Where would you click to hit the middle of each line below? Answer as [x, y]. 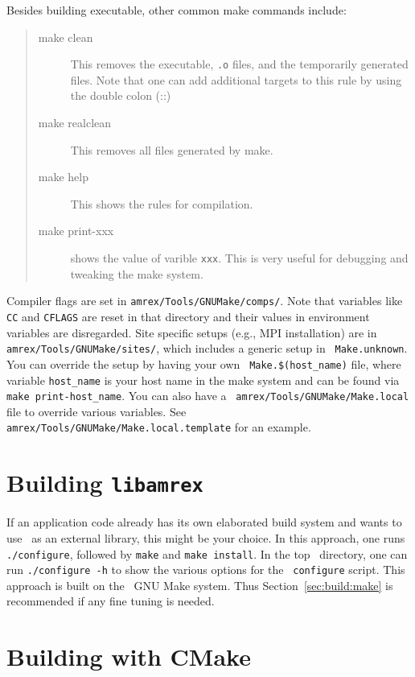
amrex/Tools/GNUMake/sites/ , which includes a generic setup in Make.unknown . [207, 348]
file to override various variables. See [97, 411]
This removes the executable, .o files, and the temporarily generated [239, 64]
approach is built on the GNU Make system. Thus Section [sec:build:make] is [200, 585]
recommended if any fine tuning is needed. [111, 601]
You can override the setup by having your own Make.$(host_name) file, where [204, 363]
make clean [66, 37]
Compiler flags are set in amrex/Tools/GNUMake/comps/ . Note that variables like [205, 301]
